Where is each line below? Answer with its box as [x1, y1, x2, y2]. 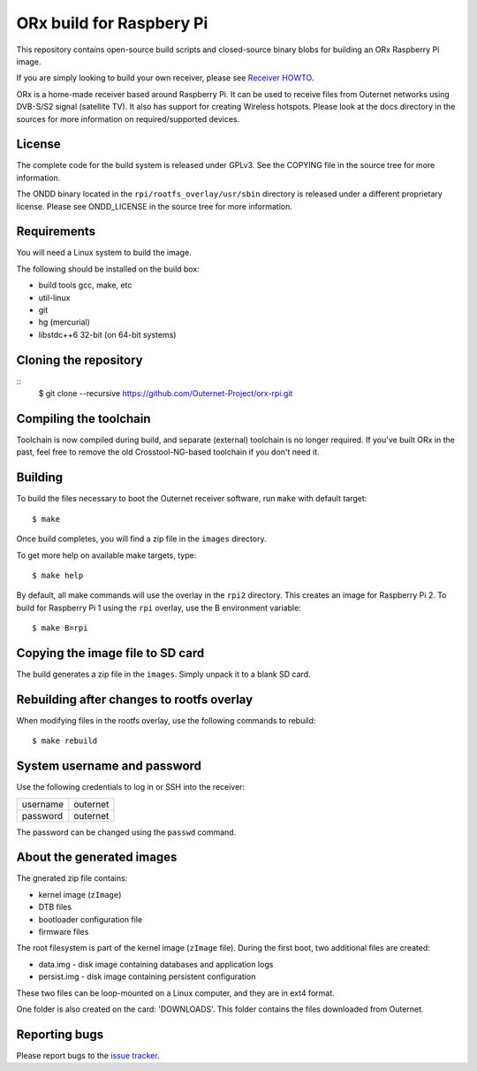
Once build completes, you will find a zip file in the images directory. [16, 533, 267, 544]
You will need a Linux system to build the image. [16, 248, 192, 258]
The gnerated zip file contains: [16, 873, 128, 884]
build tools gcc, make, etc [38, 279, 132, 291]
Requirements [16, 224, 96, 239]
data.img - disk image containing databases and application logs [38, 959, 274, 969]
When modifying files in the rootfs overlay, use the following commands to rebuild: [16, 715, 316, 725]
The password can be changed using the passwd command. [16, 827, 237, 838]
